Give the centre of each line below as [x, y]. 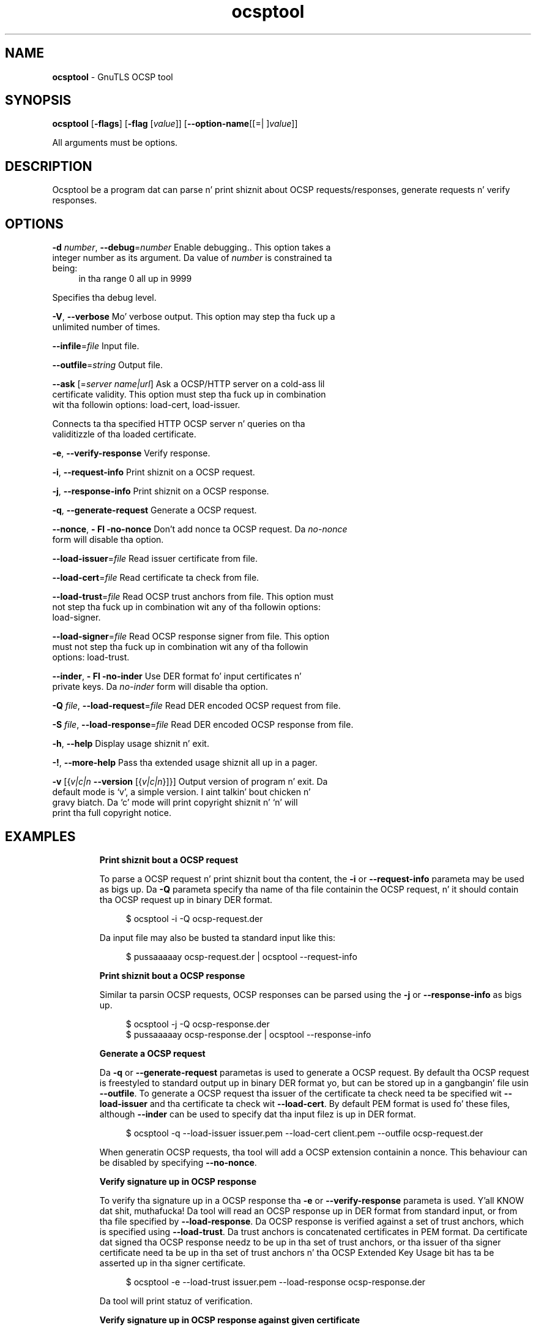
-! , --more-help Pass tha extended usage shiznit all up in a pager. [185, 763]
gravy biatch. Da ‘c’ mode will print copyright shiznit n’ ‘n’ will [175, 803]
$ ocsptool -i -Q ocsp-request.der [194, 918]
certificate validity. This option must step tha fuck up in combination [189, 395]
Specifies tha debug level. [104, 298]
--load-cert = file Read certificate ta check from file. [156, 578]
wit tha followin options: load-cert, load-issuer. [146, 405]
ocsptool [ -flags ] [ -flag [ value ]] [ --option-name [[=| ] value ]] [175, 124]
